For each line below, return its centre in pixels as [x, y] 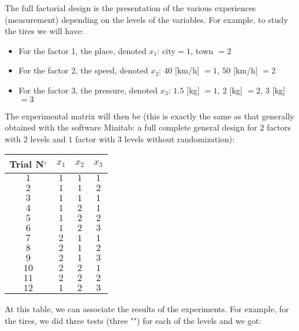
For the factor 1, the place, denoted [82, 50]
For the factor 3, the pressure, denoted [88, 90]
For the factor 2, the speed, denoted [83, 70]
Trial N [27, 164]
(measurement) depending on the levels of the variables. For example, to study [147, 19]
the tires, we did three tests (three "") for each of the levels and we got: [133, 320]
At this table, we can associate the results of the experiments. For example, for [147, 309]
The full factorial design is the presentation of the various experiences [130, 8]
